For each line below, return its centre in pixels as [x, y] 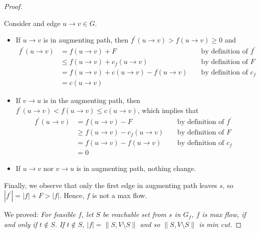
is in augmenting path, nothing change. [136, 168]
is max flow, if [224, 214]
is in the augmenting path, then [92, 100]
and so [150, 224]
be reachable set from [134, 214]
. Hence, [72, 195]
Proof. [13, 6]
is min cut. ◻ [220, 224]
